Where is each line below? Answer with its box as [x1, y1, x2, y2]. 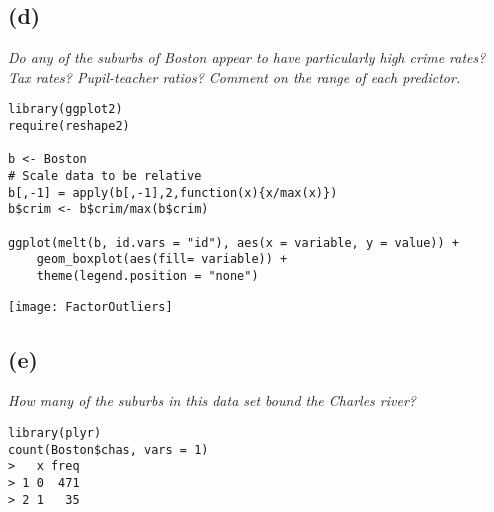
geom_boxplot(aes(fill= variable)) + [36, 252, 288, 267]
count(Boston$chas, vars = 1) [8, 442, 209, 457]
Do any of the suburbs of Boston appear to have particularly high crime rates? [8, 47, 486, 68]
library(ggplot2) [8, 102, 123, 117]
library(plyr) [8, 426, 102, 441]
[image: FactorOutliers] [8, 299, 173, 314]
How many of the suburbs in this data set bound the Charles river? [8, 390, 416, 411]
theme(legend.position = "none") [36, 268, 259, 283]
